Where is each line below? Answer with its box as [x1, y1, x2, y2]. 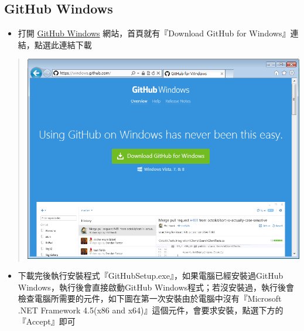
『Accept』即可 [18, 315, 76, 327]
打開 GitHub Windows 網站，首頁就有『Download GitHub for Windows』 [18, 27, 291, 39]
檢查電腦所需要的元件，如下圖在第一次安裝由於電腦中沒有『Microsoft [18, 292, 282, 305]
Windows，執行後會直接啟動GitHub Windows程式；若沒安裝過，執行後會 [18, 281, 295, 293]
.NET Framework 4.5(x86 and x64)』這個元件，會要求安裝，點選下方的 [18, 303, 283, 316]
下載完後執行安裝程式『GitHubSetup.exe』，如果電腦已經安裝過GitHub [18, 269, 283, 282]
